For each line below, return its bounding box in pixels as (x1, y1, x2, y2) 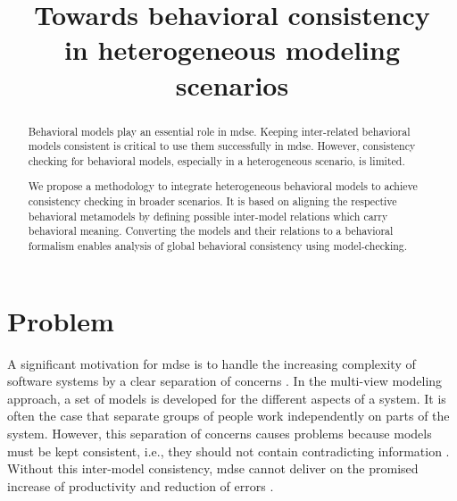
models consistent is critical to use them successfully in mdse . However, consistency (28, 138, 416, 154)
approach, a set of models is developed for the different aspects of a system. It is (7, 388, 446, 407)
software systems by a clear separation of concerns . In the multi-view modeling (7, 372, 443, 390)
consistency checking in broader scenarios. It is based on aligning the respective (28, 194, 397, 209)
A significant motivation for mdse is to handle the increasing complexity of (7, 354, 416, 372)
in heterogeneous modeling (63, 31, 401, 68)
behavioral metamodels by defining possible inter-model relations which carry (28, 208, 388, 223)
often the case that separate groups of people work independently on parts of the (7, 406, 450, 425)
